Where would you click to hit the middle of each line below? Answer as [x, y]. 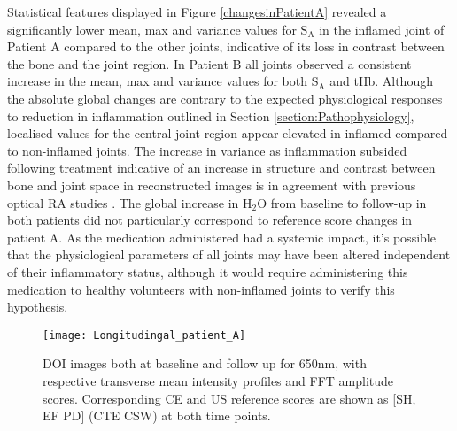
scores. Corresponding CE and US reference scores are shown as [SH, [229, 398]
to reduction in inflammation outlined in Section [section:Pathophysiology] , [211, 115]
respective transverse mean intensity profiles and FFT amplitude [218, 380]
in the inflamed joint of [382, 29]
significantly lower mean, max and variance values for [152, 29]
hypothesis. [38, 307]
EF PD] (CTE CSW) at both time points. [157, 416]
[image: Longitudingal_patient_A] [144, 335]
